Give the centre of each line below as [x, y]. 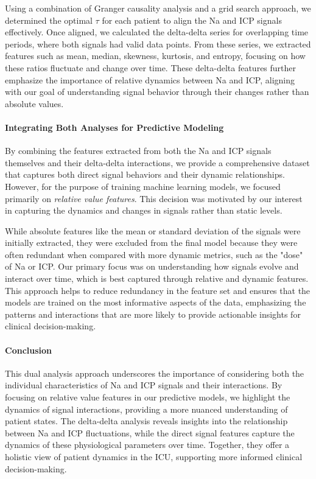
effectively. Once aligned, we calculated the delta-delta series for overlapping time [157, 32]
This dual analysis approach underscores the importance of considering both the [155, 373]
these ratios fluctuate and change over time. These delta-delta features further [151, 67]
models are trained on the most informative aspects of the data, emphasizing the [156, 302]
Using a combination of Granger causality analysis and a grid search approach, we [158, 8]
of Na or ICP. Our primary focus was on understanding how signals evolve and [152, 266]
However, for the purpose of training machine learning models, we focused [143, 186]
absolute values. [34, 103]
